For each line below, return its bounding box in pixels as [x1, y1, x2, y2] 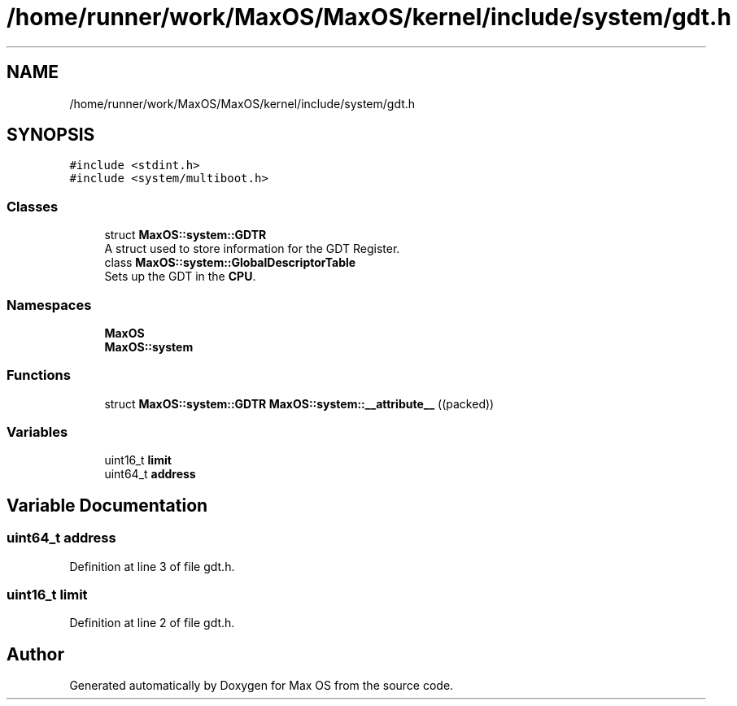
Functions [7, 367, 71, 384]
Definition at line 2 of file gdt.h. [69, 616, 235, 630]
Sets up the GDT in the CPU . [104, 269, 256, 284]
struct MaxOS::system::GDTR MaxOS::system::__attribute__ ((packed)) [104, 396, 495, 411]
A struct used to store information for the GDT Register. [104, 242, 400, 256]
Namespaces [7, 296, 92, 313]
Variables [7, 424, 68, 441]
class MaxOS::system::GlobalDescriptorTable [104, 255, 356, 270]
